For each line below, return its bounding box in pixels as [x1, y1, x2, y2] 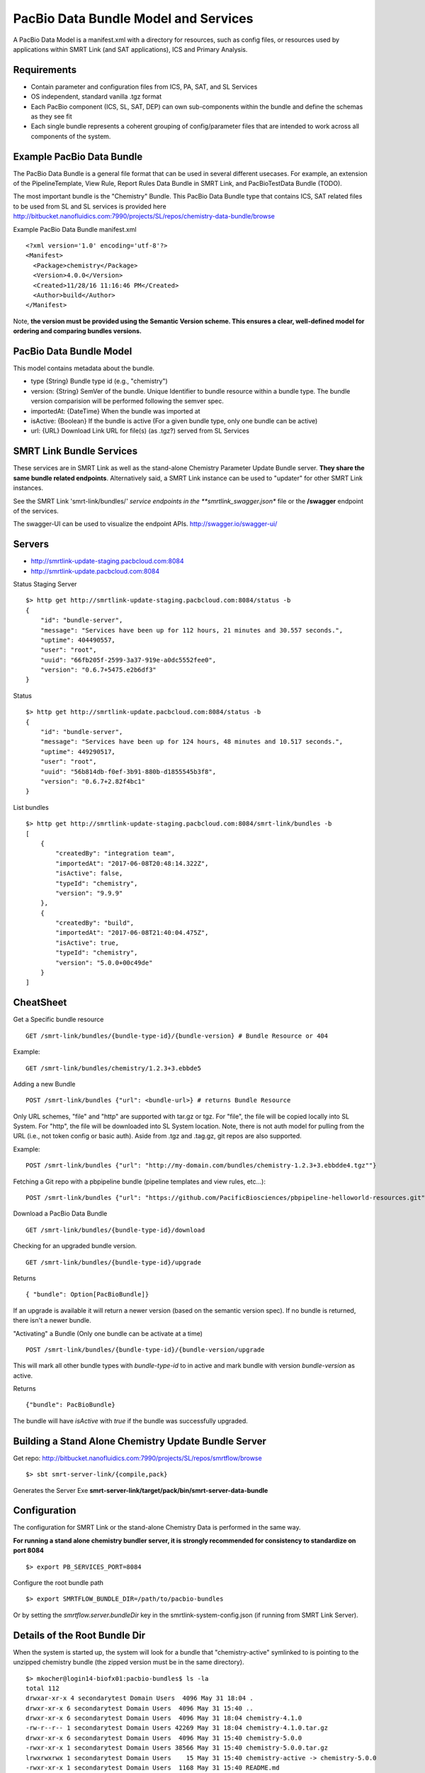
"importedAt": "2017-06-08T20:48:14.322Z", [55, 859, 209, 867]
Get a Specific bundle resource [13, 1015, 104, 1024]
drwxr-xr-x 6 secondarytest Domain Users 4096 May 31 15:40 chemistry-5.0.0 [25, 1734, 302, 1742]
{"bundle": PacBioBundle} [25, 1401, 116, 1409]
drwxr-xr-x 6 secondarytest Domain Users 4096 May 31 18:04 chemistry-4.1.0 [25, 1714, 302, 1723]
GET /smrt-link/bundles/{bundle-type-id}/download [25, 1225, 205, 1234]
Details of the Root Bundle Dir [13, 1629, 146, 1641]
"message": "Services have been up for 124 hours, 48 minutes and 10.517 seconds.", [40, 738, 344, 746]
